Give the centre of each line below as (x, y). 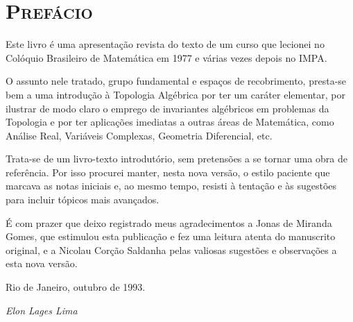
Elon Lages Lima (42, 310)
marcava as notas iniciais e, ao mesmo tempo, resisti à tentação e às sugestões (171, 186)
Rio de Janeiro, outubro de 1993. (76, 287)
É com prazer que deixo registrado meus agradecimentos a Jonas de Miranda (169, 222)
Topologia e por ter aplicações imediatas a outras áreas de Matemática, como (170, 122)
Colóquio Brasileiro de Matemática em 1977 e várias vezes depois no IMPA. (166, 57)
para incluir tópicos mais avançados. (83, 200)
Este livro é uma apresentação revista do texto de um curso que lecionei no (165, 44)
